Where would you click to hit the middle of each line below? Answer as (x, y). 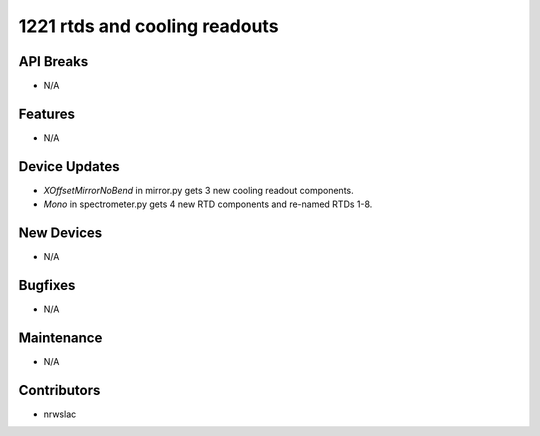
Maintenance (60, 337)
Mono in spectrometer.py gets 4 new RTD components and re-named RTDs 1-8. (208, 204)
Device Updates (69, 166)
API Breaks (53, 61)
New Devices (60, 233)
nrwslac (60, 414)
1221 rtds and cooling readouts (148, 26)
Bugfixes (47, 285)
